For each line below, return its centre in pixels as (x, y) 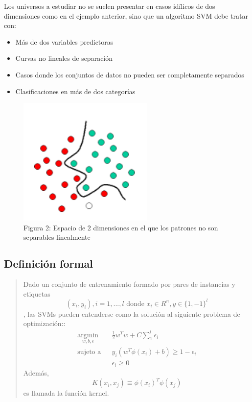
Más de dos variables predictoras (64, 41)
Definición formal (49, 264)
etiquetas (37, 293)
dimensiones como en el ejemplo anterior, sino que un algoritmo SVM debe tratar (126, 15)
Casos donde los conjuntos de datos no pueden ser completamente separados (130, 74)
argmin (88, 335)
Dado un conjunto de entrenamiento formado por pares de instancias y (129, 284)
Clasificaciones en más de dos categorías (75, 91)
